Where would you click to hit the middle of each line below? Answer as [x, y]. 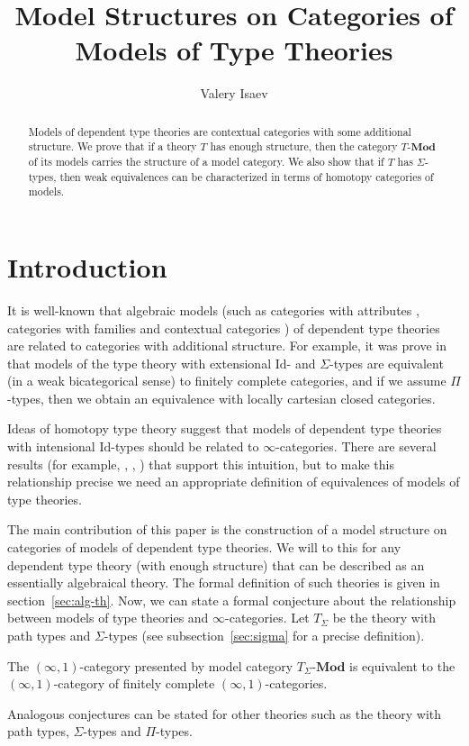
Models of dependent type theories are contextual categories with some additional [220, 131]
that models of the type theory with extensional [140, 363]
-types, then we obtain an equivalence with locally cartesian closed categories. [221, 398]
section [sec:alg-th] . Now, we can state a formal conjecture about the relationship [232, 600]
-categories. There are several [356, 446]
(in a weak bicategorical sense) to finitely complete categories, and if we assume [227, 381]
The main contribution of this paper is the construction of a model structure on [227, 529]
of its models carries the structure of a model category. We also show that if [206, 162]
